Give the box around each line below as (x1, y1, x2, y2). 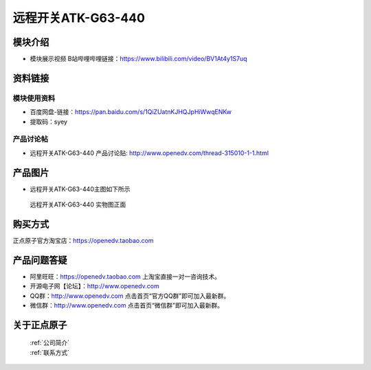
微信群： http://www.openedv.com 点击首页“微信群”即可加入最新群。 (30, 301, 223, 310)
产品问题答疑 (12, 254, 67, 266)
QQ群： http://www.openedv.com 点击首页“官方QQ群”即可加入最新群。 (30, 292, 230, 300)
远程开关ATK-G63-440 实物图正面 (30, 200, 126, 209)
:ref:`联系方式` (30, 348, 70, 356)
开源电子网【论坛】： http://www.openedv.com (30, 282, 159, 290)
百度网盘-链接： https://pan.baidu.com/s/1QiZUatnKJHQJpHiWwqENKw (30, 108, 232, 116)
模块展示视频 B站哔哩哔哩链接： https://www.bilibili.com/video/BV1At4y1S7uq (30, 55, 247, 63)
